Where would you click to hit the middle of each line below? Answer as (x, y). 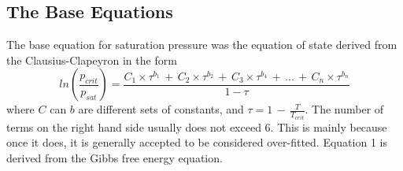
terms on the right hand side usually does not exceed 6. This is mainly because (197, 126)
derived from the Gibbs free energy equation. (115, 158)
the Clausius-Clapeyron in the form (92, 59)
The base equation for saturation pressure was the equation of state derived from (202, 45)
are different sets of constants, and (161, 109)
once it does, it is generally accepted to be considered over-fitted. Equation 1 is (197, 142)
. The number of (344, 109)
